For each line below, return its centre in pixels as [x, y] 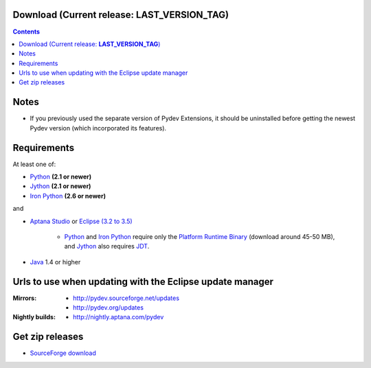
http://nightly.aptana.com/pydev [119, 317]
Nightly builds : [34, 317]
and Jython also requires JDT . [107, 246]
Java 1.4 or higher [55, 262]
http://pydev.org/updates [109, 308]
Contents [26, 32]
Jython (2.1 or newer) [60, 186]
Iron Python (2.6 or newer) [68, 196]
